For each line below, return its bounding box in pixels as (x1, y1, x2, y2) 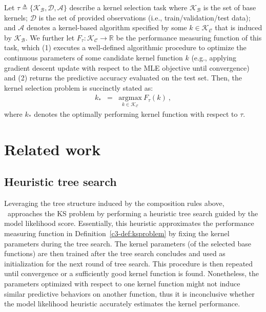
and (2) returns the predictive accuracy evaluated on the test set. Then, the (4, 72, 242, 83)
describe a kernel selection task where (69, 2, 188, 12)
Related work (4, 138, 101, 159)
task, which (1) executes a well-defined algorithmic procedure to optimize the (4, 42, 247, 53)
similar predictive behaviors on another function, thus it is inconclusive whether (4, 288, 255, 299)
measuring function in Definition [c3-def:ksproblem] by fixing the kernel (4, 227, 230, 238)
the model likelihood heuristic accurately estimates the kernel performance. (4, 298, 240, 309)
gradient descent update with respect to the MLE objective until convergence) (4, 62, 250, 73)
